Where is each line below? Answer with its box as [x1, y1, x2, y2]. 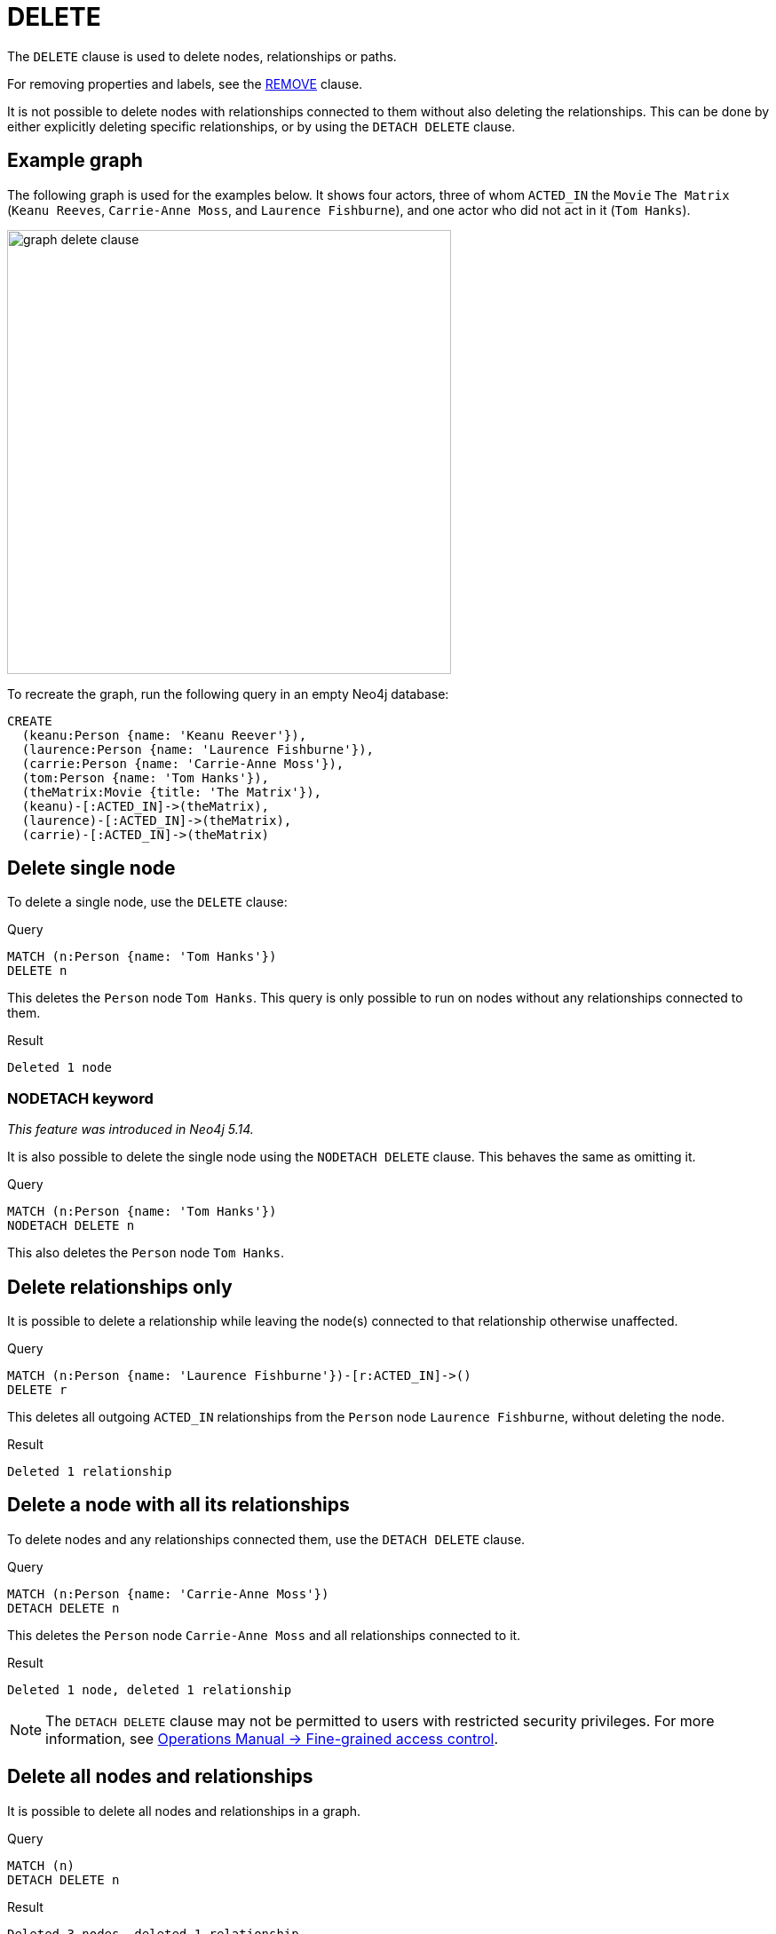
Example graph [7, 149, 143, 172]
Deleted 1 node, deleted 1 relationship [7, 1682, 292, 1697]
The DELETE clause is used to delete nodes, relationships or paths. [7, 48, 397, 64]
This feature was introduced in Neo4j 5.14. [7, 1122, 254, 1137]
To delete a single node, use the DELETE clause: [7, 894, 288, 910]
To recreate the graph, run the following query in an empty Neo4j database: [7, 686, 449, 701]
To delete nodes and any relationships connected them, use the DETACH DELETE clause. [7, 1531, 526, 1547]
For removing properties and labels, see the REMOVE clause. [7, 75, 363, 91]
